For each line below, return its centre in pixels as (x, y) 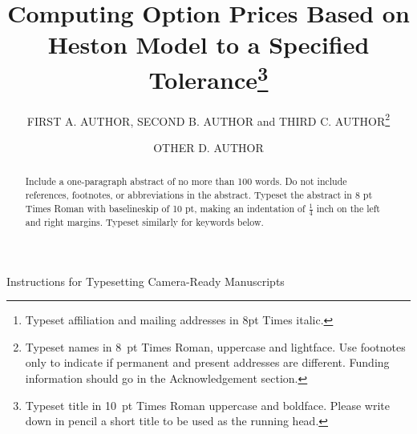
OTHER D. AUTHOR (208, 148)
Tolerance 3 (208, 77)
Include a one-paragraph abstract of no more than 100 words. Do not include (186, 181)
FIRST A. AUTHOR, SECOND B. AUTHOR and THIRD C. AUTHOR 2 (208, 119)
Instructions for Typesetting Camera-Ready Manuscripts (146, 281)
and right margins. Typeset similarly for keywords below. (144, 221)
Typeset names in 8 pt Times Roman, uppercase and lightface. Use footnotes (215, 346)
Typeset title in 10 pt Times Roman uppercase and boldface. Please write (207, 405)
